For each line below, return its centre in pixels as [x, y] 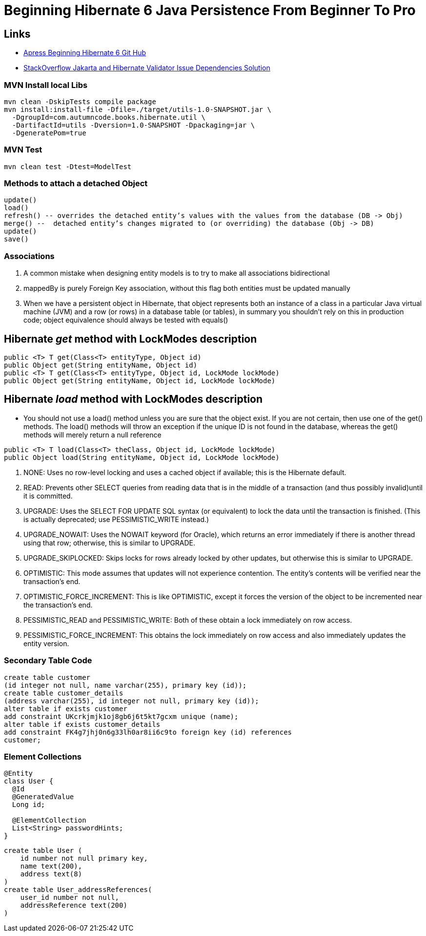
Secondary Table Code [48, 661]
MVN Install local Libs [46, 85]
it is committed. [48, 496]
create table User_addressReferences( [78, 890]
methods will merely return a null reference [92, 435]
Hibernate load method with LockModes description [133, 399]
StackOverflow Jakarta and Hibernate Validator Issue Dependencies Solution [147, 68]
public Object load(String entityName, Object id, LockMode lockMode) [142, 457]
